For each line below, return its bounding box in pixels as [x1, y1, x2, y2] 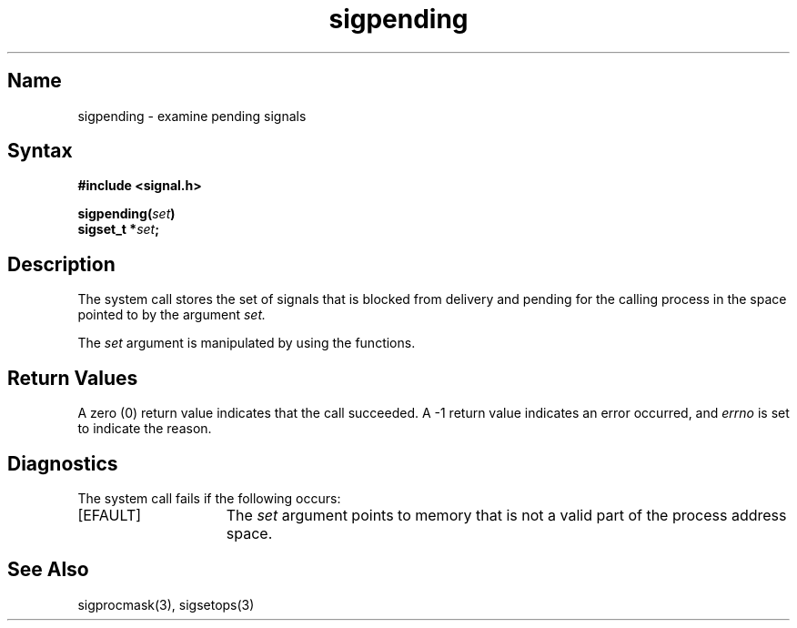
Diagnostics [7, 451, 118, 475]
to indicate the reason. [77, 420, 212, 437]
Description [7, 252, 116, 276]
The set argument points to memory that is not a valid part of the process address [226, 505, 787, 524]
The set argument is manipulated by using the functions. [77, 335, 416, 351]
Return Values [7, 366, 138, 390]
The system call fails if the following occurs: [77, 490, 341, 506]
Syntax [7, 139, 73, 163]
